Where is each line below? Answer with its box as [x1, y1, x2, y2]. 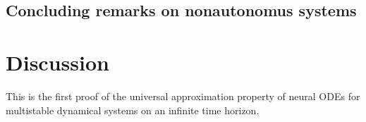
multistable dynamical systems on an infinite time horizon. [6, 102, 260, 117]
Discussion [6, 47, 109, 76]
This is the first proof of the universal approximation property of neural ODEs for [6, 88, 360, 103]
